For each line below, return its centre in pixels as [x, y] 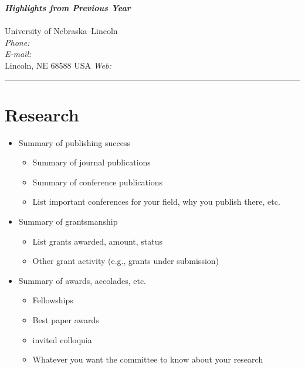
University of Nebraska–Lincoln [61, 31]
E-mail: [18, 54]
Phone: [17, 42]
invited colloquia [62, 339]
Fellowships [53, 300]
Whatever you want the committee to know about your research [148, 359]
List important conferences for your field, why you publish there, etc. [156, 202]
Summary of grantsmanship [68, 221]
